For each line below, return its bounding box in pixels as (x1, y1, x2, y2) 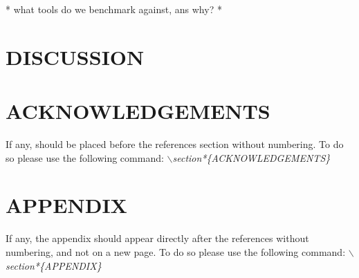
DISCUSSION (6, 42, 145, 71)
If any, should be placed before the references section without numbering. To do (6, 137, 344, 151)
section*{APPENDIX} (6, 258, 102, 272)
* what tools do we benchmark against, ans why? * (6, 2, 222, 16)
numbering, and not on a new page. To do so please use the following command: (6, 245, 346, 259)
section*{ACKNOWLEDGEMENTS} (172, 150, 331, 165)
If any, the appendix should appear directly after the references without (6, 231, 309, 245)
